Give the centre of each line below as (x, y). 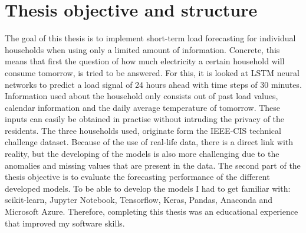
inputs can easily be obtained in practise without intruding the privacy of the (145, 119)
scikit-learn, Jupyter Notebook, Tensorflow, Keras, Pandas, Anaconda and (139, 200)
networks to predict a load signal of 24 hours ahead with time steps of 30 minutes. (153, 84)
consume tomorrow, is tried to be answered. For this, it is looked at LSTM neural (152, 72)
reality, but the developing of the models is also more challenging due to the (142, 154)
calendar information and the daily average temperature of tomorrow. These (143, 107)
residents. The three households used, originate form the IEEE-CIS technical (143, 130)
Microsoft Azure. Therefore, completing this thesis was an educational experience (152, 211)
